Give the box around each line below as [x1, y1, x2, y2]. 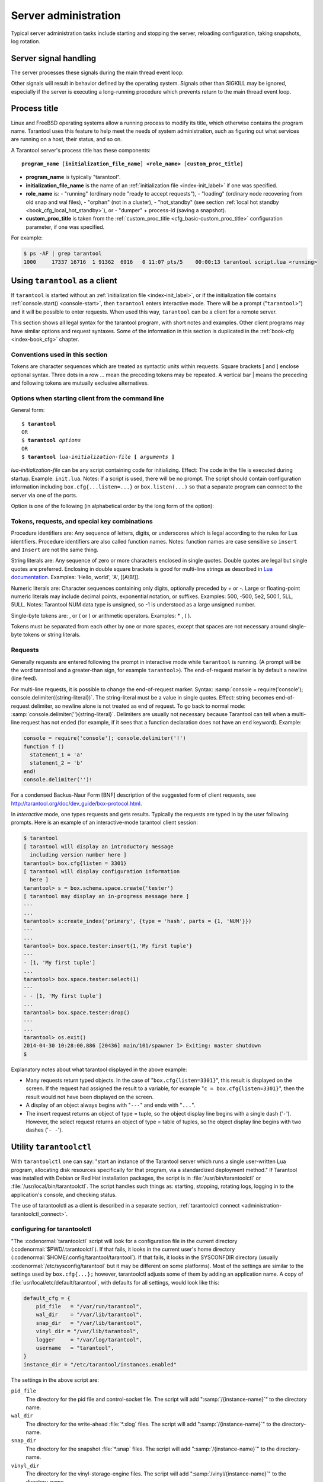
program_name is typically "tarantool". [25, 174, 121, 181]
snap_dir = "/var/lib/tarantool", [36, 1320, 142, 1326]
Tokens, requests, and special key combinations [11, 517, 153, 525]
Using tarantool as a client [11, 276, 118, 286]
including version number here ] [30, 851, 127, 858]
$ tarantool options [21, 437, 81, 444]
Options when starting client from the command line [11, 394, 164, 403]
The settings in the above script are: [11, 1376, 99, 1384]
